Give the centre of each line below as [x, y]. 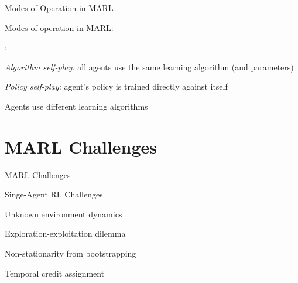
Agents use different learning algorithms [76, 106]
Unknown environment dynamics [64, 214]
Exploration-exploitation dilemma [65, 233]
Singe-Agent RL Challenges [54, 194]
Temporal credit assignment [55, 273]
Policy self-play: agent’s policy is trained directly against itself [116, 86]
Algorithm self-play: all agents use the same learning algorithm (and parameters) [149, 67]
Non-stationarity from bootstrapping [71, 253]
